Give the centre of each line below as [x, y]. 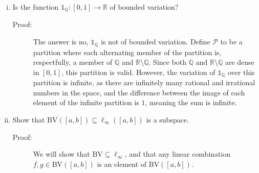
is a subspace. [168, 119]
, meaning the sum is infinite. [191, 102]
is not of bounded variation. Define [156, 42]
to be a [231, 42]
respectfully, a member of [73, 62]
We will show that [61, 154]
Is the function [36, 7]
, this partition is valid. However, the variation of [138, 72]
